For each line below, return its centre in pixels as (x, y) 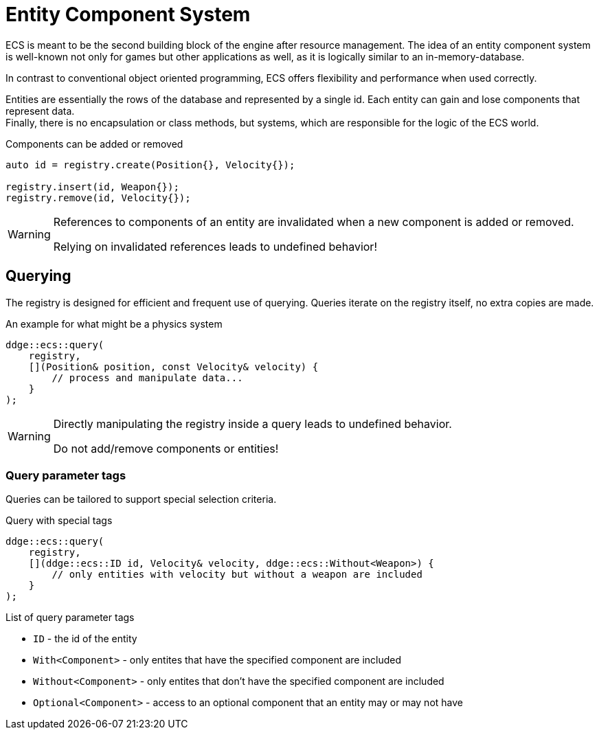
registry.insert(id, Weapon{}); (92, 186)
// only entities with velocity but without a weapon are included (237, 575)
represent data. (40, 111)
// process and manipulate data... (147, 377)
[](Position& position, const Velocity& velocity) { (173, 366)
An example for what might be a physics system (114, 324)
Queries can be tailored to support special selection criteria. (141, 499)
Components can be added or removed (94, 144)
